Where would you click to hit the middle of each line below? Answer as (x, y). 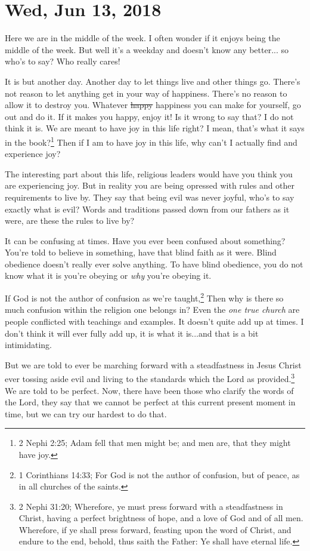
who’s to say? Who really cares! (63, 61)
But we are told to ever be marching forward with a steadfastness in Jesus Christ (153, 364)
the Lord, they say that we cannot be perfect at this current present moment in (150, 402)
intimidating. (28, 345)
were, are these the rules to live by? (70, 221)
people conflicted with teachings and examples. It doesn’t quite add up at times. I (154, 321)
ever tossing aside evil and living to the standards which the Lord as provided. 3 (150, 378)
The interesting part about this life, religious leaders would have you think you (149, 173)
